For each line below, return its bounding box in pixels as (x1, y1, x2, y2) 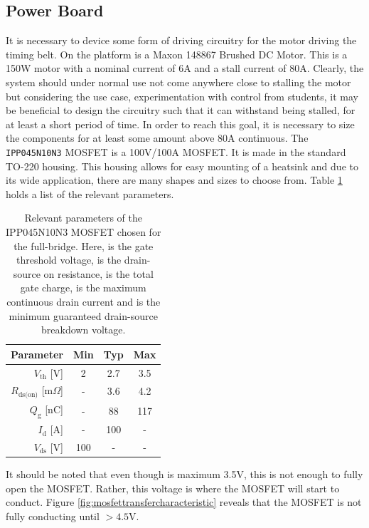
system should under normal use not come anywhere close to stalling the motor (6, 74, 351, 89)
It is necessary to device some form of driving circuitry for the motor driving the (6, 33, 357, 48)
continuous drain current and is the (6, 294, 161, 309)
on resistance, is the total (43, 266, 154, 281)
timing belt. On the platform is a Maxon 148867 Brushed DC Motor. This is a (6, 46, 348, 61)
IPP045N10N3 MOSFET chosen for (6, 224, 161, 239)
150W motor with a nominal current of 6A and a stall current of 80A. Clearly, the (6, 61, 364, 76)
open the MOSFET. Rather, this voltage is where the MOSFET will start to (6, 480, 340, 495)
